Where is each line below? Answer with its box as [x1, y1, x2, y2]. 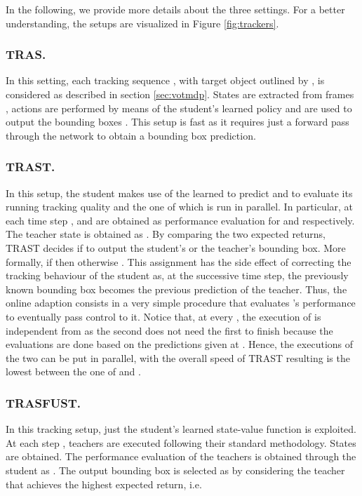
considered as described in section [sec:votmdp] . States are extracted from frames [6, 87, 354, 101]
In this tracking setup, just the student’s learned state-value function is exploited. [6, 422, 356, 436]
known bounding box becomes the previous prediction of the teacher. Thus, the [6, 281, 347, 296]
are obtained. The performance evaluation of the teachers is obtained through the [6, 449, 356, 464]
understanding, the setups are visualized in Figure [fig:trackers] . [6, 15, 279, 30]
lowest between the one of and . [6, 364, 141, 379]
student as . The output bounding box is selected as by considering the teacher [6, 462, 345, 477]
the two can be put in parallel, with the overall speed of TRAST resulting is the [6, 350, 350, 365]
